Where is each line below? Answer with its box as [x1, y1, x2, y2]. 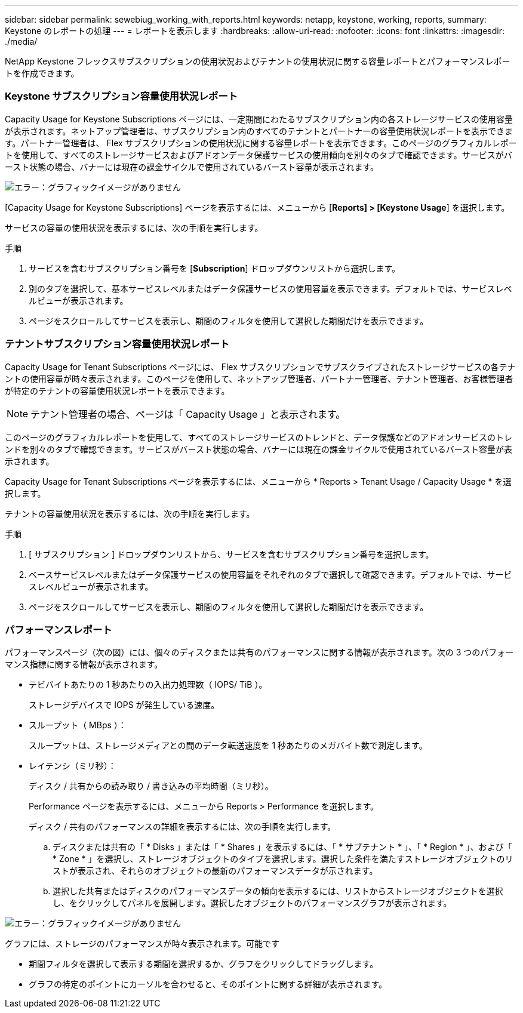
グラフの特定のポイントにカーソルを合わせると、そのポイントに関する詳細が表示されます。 [29, 979, 387, 990]
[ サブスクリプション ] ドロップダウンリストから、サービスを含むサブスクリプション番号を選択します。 [29, 549, 434, 559]
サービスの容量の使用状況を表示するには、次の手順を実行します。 [5, 222, 263, 233]
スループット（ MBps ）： [29, 720, 127, 731]
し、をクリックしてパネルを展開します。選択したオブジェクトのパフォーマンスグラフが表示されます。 [53, 898, 452, 909]
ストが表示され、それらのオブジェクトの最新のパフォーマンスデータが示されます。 [53, 866, 378, 876]
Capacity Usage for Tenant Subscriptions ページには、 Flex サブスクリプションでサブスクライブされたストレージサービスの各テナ [5, 361, 516, 372]
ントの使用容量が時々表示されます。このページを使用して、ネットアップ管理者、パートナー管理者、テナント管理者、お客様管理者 [5, 373, 513, 384]
